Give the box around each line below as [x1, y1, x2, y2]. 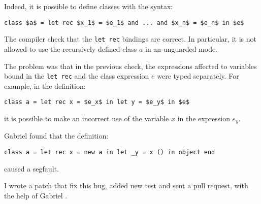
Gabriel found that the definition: [4, 130, 109, 141]
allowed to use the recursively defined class [4, 43, 137, 54]
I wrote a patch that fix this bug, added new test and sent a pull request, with [4, 180, 248, 191]
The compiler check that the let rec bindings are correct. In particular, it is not [4, 33, 256, 44]
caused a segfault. [4, 163, 59, 174]
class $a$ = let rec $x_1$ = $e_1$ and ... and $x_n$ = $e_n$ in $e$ [4, 19, 244, 26]
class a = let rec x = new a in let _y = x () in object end [4, 149, 215, 156]
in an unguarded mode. [145, 43, 218, 54]
